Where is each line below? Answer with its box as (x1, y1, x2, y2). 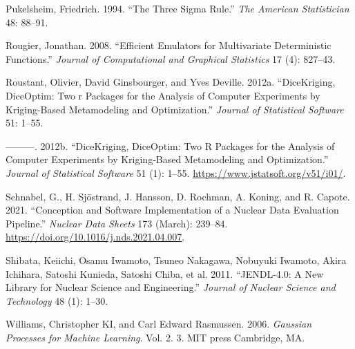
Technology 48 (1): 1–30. (6, 293, 108, 308)
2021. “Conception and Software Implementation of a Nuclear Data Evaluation (6, 202, 339, 217)
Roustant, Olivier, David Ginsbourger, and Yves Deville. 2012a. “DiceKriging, (6, 75, 336, 89)
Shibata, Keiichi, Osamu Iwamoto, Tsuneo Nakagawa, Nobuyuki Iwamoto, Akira (6, 252, 347, 267)
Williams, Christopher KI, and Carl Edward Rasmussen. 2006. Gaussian (6, 317, 312, 331)
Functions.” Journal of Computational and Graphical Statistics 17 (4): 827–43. (6, 51, 336, 66)
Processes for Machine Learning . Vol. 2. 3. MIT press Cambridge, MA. (6, 330, 305, 344)
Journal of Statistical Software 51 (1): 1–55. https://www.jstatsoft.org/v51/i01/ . (6, 165, 346, 180)
